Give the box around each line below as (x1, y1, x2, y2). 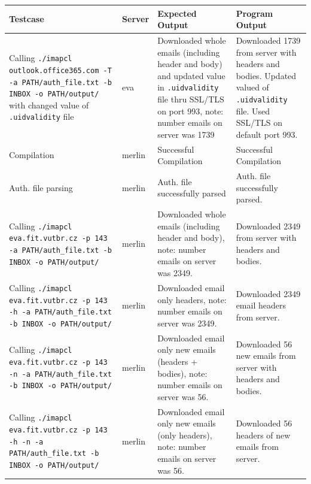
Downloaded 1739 (236, 34, 301, 46)
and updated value (157, 69, 225, 81)
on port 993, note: (157, 104, 224, 117)
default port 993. (236, 128, 298, 140)
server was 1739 (157, 128, 215, 140)
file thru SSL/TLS (157, 92, 224, 105)
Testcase (9, 13, 44, 25)
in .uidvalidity (157, 81, 219, 93)
